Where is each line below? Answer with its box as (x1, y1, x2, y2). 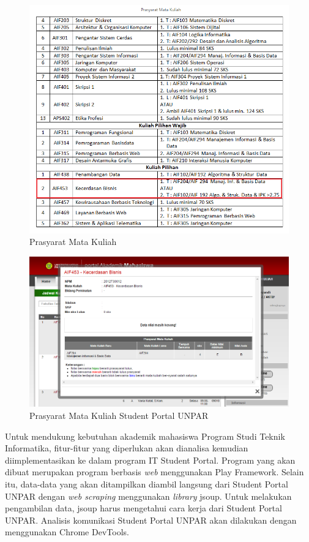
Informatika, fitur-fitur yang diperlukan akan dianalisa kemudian (5, 442, 248, 454)
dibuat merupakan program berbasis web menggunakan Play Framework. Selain (5, 465, 304, 478)
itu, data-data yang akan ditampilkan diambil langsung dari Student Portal (5, 478, 288, 491)
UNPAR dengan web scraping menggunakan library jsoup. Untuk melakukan (5, 489, 292, 502)
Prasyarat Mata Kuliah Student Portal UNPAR (29, 409, 209, 422)
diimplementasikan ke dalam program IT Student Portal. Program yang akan (5, 453, 296, 466)
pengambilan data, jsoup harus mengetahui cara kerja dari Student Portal (5, 502, 282, 514)
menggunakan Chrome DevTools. (5, 525, 129, 538)
